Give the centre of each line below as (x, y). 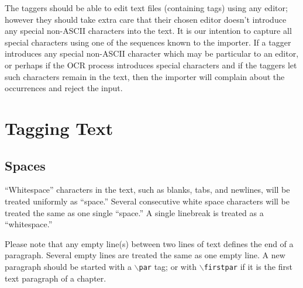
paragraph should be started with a (68, 266)
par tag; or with (168, 266)
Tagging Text (59, 128)
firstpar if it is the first (248, 266)
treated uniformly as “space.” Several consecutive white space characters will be (147, 201)
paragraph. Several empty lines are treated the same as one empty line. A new (145, 255)
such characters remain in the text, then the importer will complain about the (145, 76)
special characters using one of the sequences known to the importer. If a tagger (148, 42)
